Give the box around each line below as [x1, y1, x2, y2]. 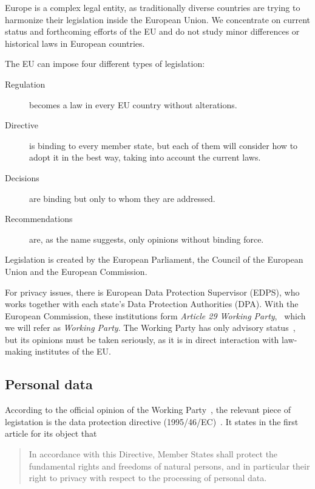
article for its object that [5, 427, 97, 440]
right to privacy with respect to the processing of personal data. [29, 471, 267, 484]
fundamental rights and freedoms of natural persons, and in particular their [29, 459, 310, 472]
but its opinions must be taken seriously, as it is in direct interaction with [5, 333, 279, 345]
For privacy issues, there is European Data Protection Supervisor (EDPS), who [5, 285, 300, 298]
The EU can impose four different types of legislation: [5, 57, 205, 70]
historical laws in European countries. [5, 36, 145, 49]
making [5, 345, 32, 358]
